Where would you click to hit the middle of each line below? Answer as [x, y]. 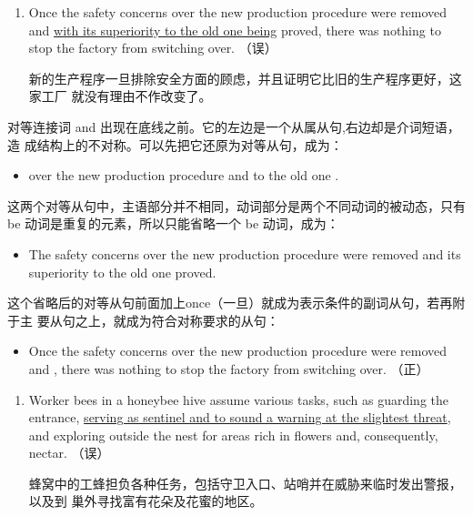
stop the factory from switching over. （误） [153, 48]
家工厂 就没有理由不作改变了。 [120, 96]
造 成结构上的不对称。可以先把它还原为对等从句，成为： [175, 144]
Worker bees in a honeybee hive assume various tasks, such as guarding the [238, 399]
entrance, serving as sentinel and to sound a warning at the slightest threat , [240, 417]
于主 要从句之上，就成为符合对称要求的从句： [143, 320]
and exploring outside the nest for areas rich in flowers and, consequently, [233, 435]
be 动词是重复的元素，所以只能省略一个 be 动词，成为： [173, 223]
